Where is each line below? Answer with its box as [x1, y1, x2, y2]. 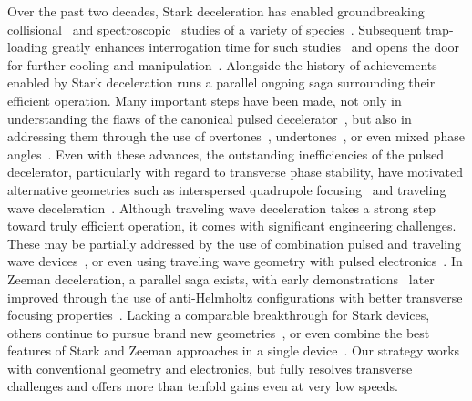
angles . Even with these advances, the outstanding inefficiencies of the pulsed [7, 144, 444, 163]
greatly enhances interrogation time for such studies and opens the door [52, 37, 460, 57]
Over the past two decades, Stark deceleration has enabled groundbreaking [7, 2, 425, 20]
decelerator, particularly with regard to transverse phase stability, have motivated [7, 162, 463, 181]
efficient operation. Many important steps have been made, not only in [7, 90, 402, 109]
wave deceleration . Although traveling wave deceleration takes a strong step [7, 198, 436, 217]
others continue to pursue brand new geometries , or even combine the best [7, 323, 430, 342]
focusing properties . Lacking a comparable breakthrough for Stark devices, [7, 305, 430, 324]
